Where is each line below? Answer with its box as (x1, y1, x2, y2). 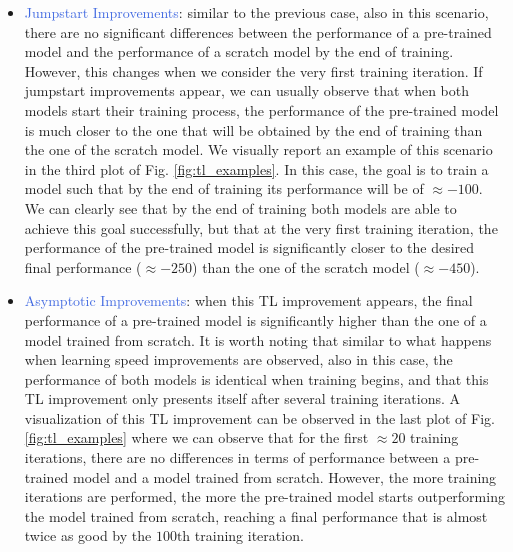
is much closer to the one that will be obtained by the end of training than (24, 119, 483, 140)
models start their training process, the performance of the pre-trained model (24, 99, 499, 120)
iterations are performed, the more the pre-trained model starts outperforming (24, 486, 505, 507)
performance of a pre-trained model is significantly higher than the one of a (24, 309, 487, 330)
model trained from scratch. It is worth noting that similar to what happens (24, 329, 492, 350)
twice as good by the (24, 525, 152, 546)
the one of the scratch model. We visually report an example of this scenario (24, 139, 493, 160)
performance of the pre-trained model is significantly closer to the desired (24, 237, 475, 258)
